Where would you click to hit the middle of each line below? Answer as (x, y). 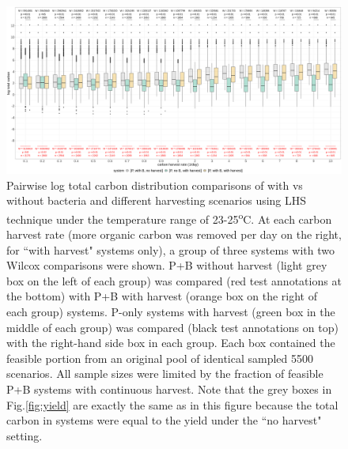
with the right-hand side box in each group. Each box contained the (171, 343)
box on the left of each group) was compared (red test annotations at (174, 280)
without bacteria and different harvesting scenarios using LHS (157, 200)
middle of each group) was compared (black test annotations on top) (172, 327)
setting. (25, 435)
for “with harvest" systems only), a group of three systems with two (171, 249)
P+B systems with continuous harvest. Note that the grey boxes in (169, 389)
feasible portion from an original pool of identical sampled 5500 (160, 358)
